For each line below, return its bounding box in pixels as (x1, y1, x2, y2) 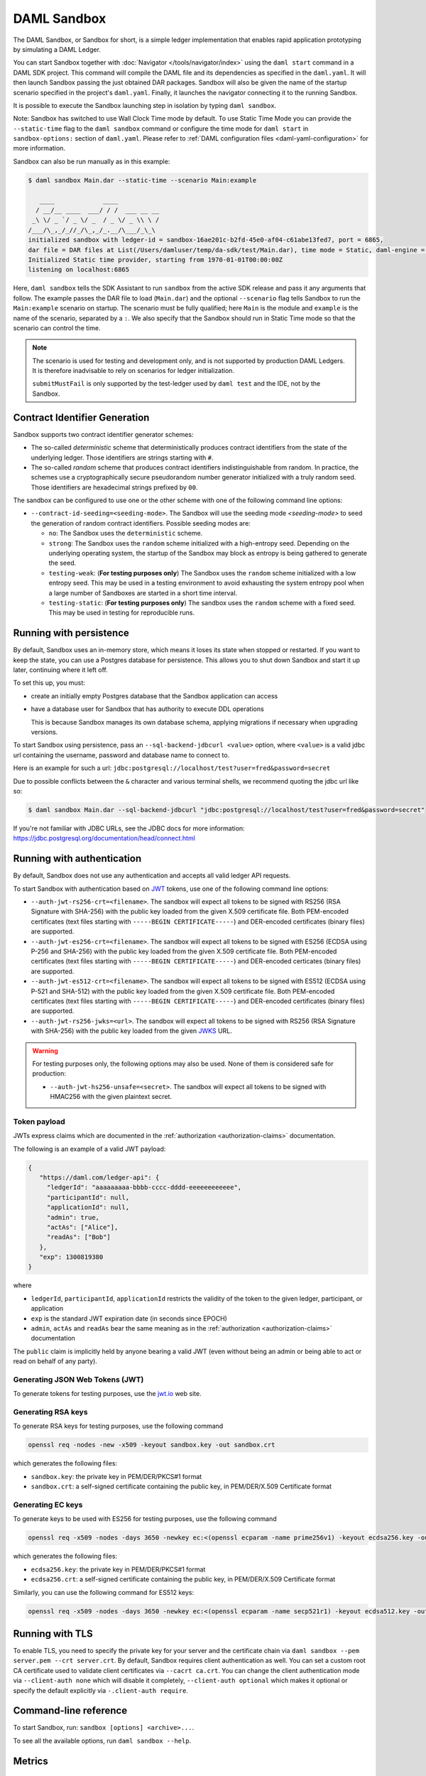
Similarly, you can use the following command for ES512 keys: (13, 1588, 195, 1596)
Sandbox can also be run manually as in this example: (13, 157, 170, 166)
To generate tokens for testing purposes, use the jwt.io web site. (13, 1390, 202, 1398)
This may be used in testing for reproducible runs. (48, 608, 195, 617)
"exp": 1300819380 (39, 1253, 104, 1261)
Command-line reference (13, 1705, 128, 1717)
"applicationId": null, (46, 1203, 130, 1211)
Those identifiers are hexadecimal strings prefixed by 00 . (31, 483, 198, 492)
